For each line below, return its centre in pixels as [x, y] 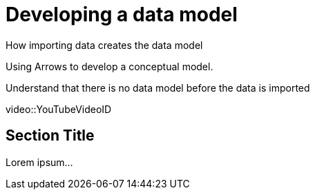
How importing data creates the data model [104, 45]
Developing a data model [122, 14]
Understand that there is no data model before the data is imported [158, 88]
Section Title [50, 136]
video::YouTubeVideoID [59, 109]
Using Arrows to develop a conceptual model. [109, 66]
